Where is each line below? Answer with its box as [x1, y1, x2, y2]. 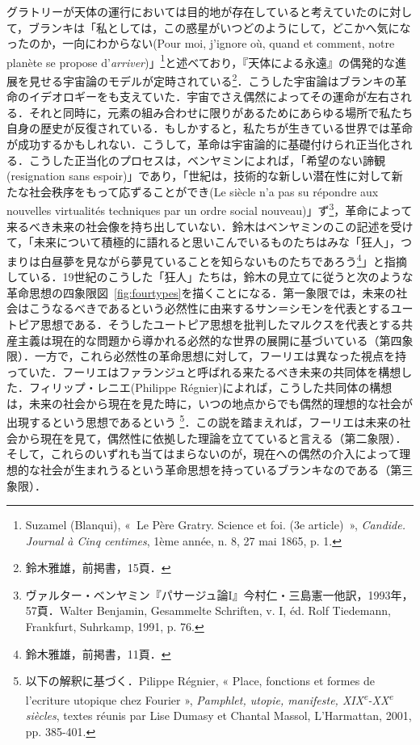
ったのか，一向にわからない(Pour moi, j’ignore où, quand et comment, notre [6, 35, 395, 52]
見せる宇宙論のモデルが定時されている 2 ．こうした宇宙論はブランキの [28, 70, 396, 89]
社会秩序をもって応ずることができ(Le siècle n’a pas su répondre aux [28, 183, 379, 200]
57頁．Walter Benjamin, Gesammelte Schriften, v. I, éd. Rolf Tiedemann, [25, 602, 391, 619]
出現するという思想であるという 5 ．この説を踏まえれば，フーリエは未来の [6, 411, 400, 431]
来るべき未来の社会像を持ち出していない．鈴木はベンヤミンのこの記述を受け [6, 217, 414, 234]
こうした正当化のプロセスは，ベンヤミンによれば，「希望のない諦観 [28, 151, 385, 168]
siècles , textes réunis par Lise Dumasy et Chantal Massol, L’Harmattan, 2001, [25, 707, 412, 724]
